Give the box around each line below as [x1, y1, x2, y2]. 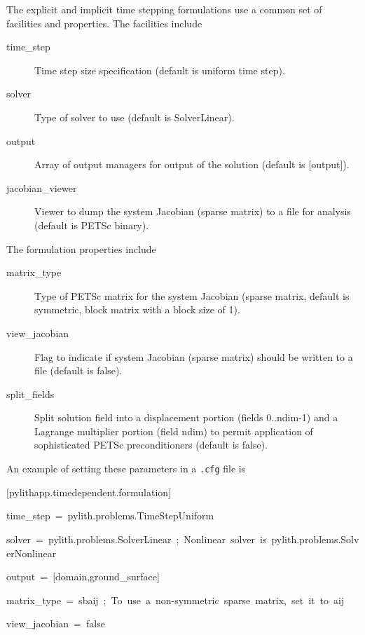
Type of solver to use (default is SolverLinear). [34, 109, 235, 124]
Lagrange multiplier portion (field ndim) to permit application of [34, 423, 313, 438]
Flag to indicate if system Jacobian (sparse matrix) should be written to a [34, 349, 353, 364]
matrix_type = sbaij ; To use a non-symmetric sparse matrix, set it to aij [6, 592, 345, 607]
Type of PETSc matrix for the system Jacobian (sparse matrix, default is [34, 288, 350, 303]
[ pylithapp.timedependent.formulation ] [6, 484, 172, 499]
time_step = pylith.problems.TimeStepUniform [6, 508, 214, 523]
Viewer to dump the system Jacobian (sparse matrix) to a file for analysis [34, 204, 351, 219]
